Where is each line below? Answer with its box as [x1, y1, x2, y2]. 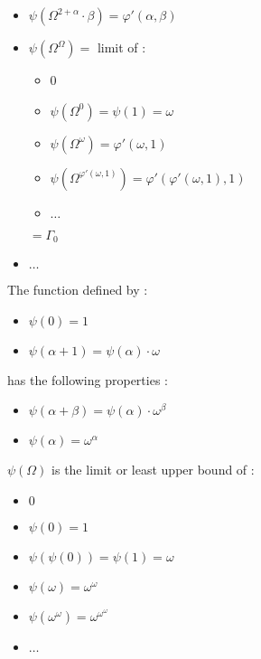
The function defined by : [7, 280, 148, 299]
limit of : [97, 38, 146, 56]
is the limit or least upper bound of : [51, 460, 255, 479]
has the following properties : [7, 370, 168, 389]
